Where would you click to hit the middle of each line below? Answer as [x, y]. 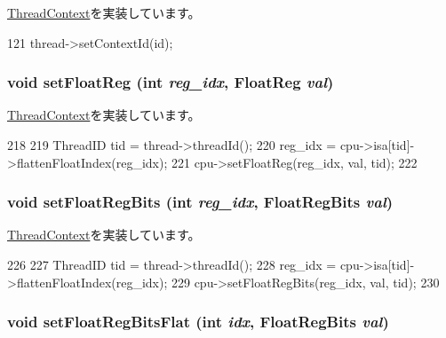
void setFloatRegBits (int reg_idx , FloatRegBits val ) [200, 202]
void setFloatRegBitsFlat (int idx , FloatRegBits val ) [198, 322]
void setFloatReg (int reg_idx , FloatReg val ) [171, 82]
